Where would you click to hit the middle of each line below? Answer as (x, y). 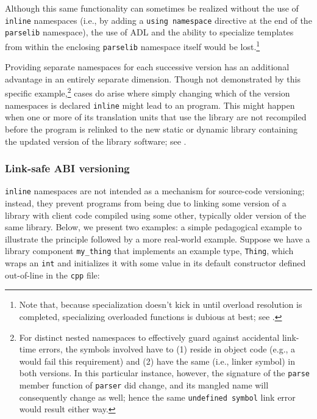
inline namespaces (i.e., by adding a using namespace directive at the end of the (158, 20)
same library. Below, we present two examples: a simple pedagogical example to (154, 227)
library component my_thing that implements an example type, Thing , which (149, 251)
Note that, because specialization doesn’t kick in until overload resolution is (161, 304)
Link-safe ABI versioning (67, 168)
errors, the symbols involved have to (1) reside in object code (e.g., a (167, 349)
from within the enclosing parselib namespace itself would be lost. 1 (133, 45)
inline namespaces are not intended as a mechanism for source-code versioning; (155, 191)
